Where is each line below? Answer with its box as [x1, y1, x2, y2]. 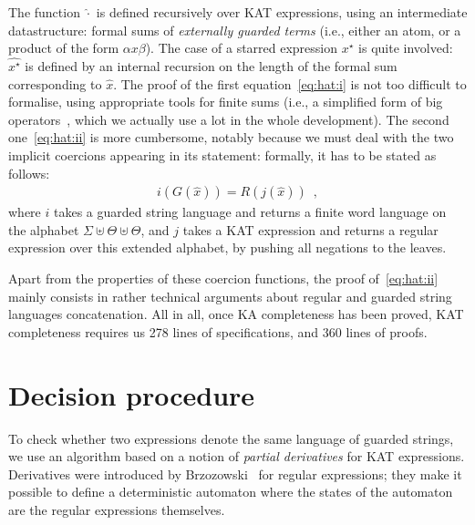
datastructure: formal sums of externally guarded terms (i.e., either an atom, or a [8, 20, 461, 39]
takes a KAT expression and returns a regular [182, 220, 439, 239]
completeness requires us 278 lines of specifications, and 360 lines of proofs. [8, 322, 428, 341]
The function [8, 3, 80, 21]
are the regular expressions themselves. [8, 499, 225, 519]
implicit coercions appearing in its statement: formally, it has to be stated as [8, 146, 437, 165]
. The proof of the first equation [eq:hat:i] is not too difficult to [113, 74, 467, 93]
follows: [8, 163, 50, 182]
